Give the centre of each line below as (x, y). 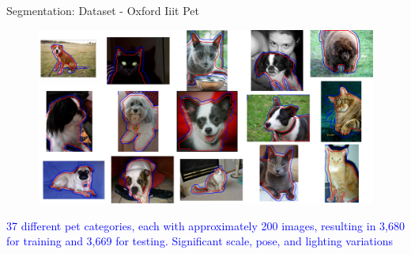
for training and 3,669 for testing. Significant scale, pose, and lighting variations (200, 241)
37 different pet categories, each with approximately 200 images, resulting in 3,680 (205, 225)
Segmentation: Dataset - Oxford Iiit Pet (103, 10)
